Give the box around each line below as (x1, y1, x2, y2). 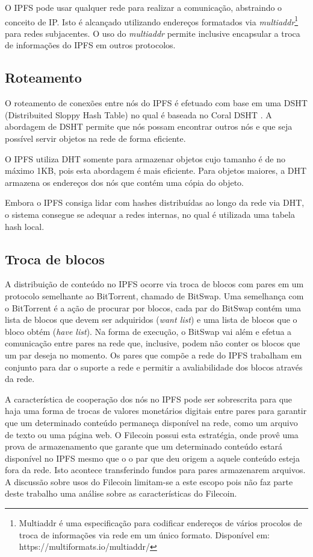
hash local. (5, 220, 45, 232)
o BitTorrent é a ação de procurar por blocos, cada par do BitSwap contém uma (5, 301, 301, 314)
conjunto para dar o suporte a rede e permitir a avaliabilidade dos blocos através (5, 360, 303, 373)
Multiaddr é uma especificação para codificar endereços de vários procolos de (19, 517, 302, 529)
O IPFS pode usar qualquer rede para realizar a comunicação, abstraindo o (5, 1, 282, 13)
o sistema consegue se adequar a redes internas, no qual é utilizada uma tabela (5, 208, 295, 220)
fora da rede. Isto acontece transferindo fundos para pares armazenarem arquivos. (5, 463, 306, 476)
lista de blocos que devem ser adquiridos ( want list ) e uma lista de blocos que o (5, 313, 297, 326)
